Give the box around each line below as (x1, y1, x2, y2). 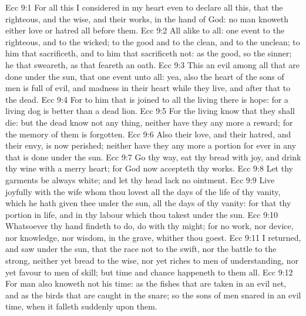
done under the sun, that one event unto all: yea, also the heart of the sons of (5, 70, 284, 82)
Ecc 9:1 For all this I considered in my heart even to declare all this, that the (5, 1, 283, 13)
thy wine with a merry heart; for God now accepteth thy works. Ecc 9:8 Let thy (5, 162, 293, 174)
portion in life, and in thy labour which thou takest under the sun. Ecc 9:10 (5, 208, 278, 220)
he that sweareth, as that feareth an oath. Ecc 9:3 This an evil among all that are (5, 58, 300, 70)
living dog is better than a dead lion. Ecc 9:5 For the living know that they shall (5, 105, 295, 117)
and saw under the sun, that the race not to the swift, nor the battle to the (5, 243, 277, 255)
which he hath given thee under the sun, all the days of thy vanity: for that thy (5, 197, 291, 209)
